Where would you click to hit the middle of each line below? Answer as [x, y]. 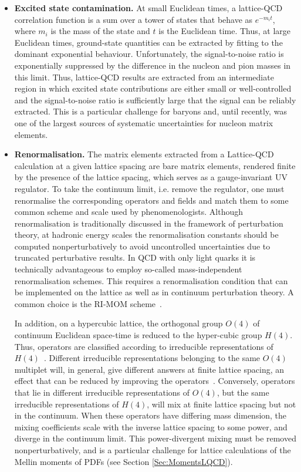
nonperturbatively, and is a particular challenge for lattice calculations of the [153, 449]
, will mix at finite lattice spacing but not [221, 404]
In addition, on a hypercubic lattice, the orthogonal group [119, 323]
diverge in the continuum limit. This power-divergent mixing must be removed [155, 438]
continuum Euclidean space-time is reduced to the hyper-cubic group [138, 335]
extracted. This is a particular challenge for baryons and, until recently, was [150, 111]
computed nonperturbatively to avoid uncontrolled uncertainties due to [142, 246]
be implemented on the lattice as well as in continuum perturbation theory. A [154, 292]
